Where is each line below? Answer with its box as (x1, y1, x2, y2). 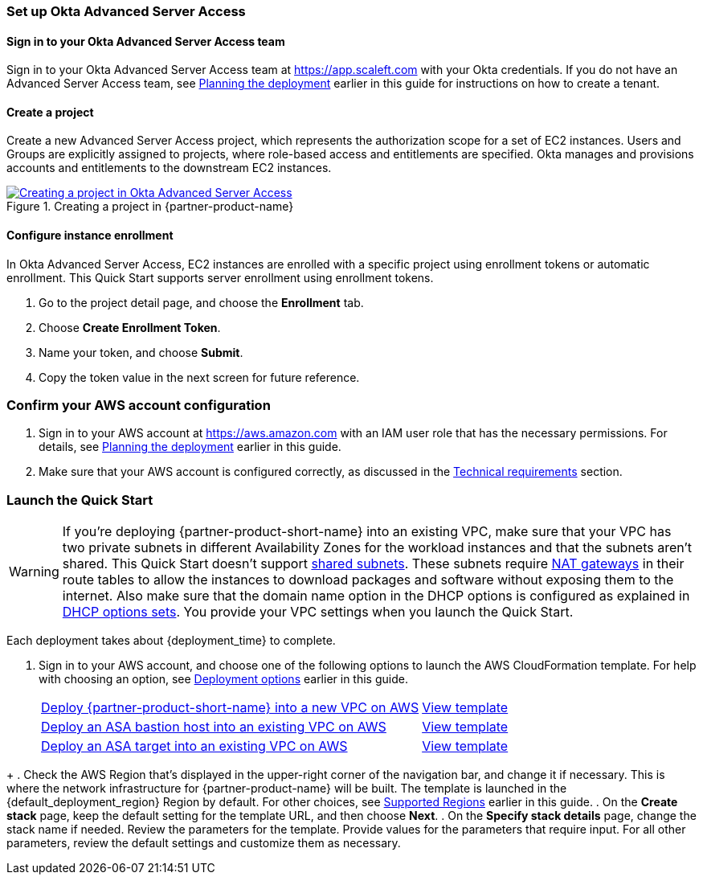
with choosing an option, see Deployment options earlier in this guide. (39, 672, 408, 686)
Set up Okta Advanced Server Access (6, 3, 246, 19)
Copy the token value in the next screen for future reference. (39, 370, 360, 384)
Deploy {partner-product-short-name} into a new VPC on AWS (41, 699, 419, 716)
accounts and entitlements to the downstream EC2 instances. (6, 161, 332, 175)
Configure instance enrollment (6, 228, 174, 243)
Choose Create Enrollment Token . (39, 320, 221, 334)
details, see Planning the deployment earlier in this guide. (39, 440, 341, 454)
